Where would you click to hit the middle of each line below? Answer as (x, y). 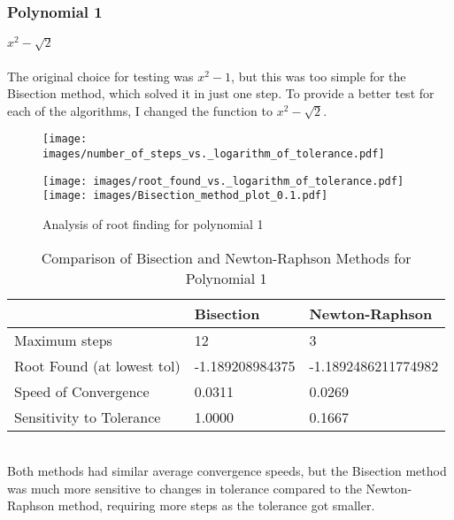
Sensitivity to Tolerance (88, 417)
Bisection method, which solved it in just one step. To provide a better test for (221, 93)
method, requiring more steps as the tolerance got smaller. (216, 505)
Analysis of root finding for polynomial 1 (153, 224)
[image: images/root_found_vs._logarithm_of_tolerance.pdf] (223, 181)
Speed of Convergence (82, 391)
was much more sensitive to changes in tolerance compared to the (185, 488)
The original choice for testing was (100, 76)
